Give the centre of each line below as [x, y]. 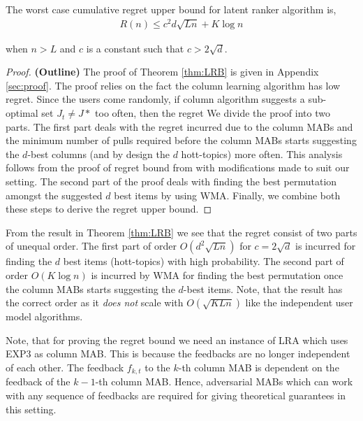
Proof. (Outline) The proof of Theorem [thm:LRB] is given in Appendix [162, 72]
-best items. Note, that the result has [263, 288]
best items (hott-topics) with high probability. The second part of [203, 261]
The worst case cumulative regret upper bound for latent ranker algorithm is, [171, 9]
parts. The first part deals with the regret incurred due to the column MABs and [179, 126]
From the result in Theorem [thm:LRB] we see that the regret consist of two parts [181, 232]
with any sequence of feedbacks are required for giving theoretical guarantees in [176, 395]
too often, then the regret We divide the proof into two [213, 113]
